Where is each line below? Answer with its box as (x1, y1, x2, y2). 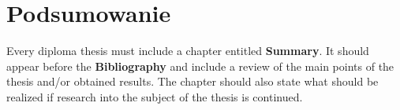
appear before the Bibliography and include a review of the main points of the (6, 57, 394, 74)
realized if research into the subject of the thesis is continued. (6, 88, 303, 104)
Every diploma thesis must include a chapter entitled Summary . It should (6, 42, 369, 59)
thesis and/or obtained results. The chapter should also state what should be (6, 73, 379, 90)
